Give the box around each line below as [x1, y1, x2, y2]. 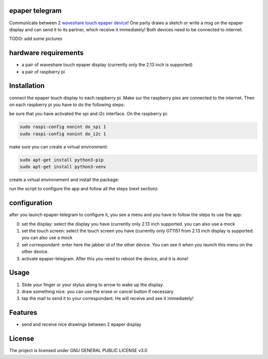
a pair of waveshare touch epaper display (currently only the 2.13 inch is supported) [21, 62, 193, 68]
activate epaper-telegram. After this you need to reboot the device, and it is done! [21, 255, 189, 261]
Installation [9, 82, 45, 90]
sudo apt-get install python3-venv [19, 164, 106, 170]
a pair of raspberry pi [21, 68, 66, 74]
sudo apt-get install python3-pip [19, 157, 104, 163]
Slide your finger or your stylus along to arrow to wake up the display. [21, 282, 164, 288]
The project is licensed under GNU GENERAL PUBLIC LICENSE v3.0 [9, 348, 147, 354]
